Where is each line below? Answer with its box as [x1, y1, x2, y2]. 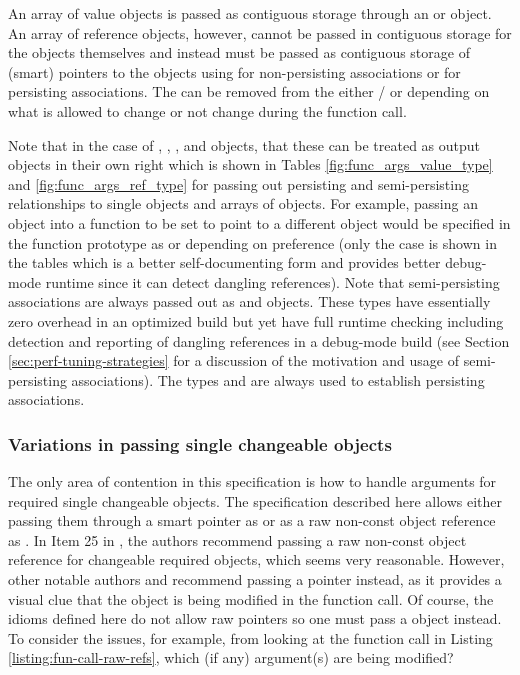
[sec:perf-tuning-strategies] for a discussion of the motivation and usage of [8, 350, 460, 371]
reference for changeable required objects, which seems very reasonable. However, [8, 549, 505, 570]
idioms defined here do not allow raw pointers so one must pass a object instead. [8, 608, 502, 629]
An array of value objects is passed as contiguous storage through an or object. [8, 3, 492, 23]
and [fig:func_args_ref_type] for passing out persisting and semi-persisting [8, 173, 469, 194]
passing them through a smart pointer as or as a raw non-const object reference [8, 510, 496, 531]
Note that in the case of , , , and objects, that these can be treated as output [8, 134, 481, 155]
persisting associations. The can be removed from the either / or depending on [8, 81, 490, 102]
